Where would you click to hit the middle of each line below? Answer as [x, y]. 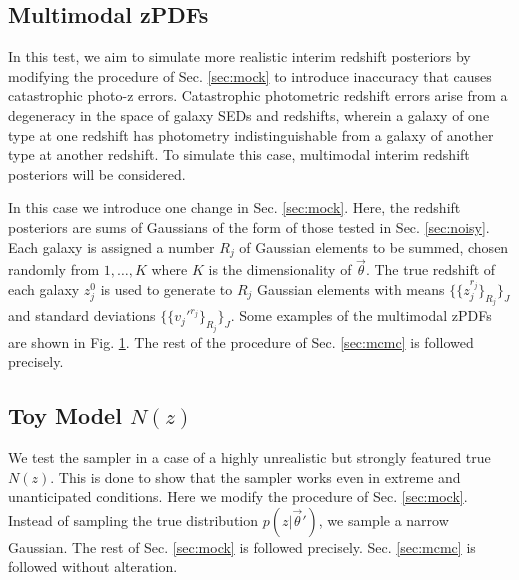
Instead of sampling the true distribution [133, 519]
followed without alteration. [93, 566]
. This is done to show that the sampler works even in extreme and [255, 476]
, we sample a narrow [383, 519]
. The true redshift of [430, 269]
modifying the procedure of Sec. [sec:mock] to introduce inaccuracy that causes [250, 75]
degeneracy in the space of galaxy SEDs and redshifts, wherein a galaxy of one [249, 114]
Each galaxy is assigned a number [111, 246]
